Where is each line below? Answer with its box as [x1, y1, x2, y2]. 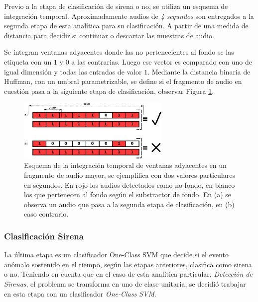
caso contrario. [24, 209, 69, 219]
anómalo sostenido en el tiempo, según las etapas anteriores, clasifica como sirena [4, 259, 252, 269]
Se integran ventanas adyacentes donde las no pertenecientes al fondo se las [4, 47, 234, 57]
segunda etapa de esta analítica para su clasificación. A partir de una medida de [4, 20, 249, 31]
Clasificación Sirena [4, 229, 84, 242]
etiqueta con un [4, 56, 52, 67]
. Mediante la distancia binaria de [147, 66, 251, 76]
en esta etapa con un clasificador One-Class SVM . [4, 288, 156, 299]
